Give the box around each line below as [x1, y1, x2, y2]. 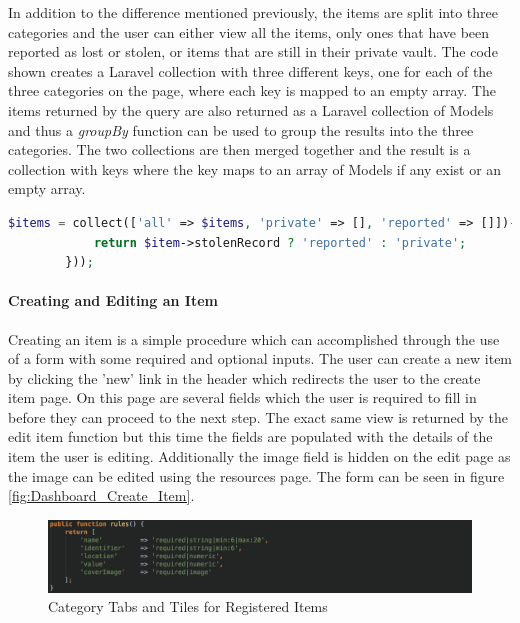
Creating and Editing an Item [8, 290, 218, 311]
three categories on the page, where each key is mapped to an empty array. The [8, 80, 496, 101]
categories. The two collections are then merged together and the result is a [8, 139, 471, 160]
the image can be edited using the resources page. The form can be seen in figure [8, 465, 505, 486]
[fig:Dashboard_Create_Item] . [8, 485, 195, 506]
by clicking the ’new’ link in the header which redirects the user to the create [8, 367, 481, 388]
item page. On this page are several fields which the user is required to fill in [8, 387, 477, 408]
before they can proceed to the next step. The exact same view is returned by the [8, 406, 509, 427]
